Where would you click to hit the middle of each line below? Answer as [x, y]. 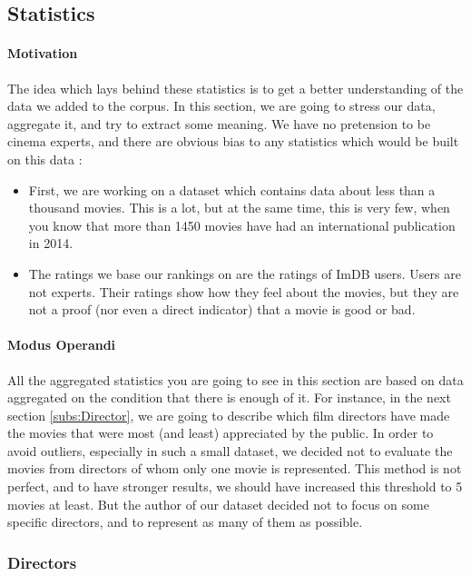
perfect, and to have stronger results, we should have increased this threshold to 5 [235, 487]
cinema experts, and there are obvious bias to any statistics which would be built [233, 141]
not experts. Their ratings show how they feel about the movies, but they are [244, 291]
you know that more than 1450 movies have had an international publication [242, 225]
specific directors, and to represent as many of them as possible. [185, 522]
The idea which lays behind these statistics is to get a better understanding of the [235, 88]
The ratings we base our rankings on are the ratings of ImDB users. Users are [245, 273]
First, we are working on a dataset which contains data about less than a [232, 189]
